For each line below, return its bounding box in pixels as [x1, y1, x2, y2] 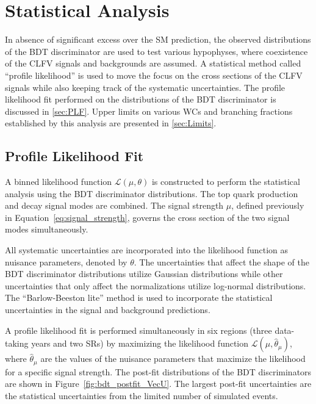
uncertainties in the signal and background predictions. [5, 303, 210, 316]
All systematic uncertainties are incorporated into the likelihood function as [5, 243, 289, 256]
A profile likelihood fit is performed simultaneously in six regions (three [5, 323, 272, 336]
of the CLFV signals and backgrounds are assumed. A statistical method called [5, 57, 301, 70]
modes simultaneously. [5, 223, 88, 236]
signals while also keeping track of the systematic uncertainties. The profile [5, 81, 285, 93]
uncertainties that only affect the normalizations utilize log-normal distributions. [5, 279, 306, 292]
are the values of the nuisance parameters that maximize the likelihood [40, 352, 306, 365]
